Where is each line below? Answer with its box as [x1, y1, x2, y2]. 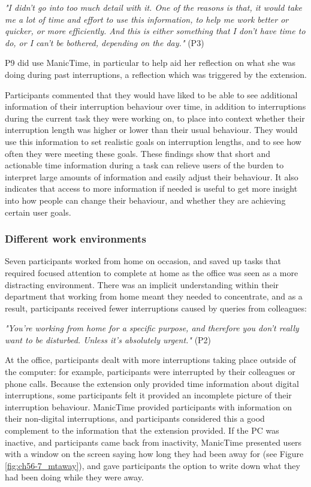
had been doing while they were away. [5, 471, 144, 483]
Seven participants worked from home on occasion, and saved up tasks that [5, 255, 281, 267]
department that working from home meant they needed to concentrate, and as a [5, 290, 303, 303]
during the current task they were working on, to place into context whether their [5, 111, 305, 124]
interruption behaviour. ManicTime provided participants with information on [5, 400, 292, 413]
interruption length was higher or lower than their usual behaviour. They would [5, 123, 298, 136]
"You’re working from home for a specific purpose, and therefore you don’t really [5, 322, 299, 334]
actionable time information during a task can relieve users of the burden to [5, 159, 284, 171]
